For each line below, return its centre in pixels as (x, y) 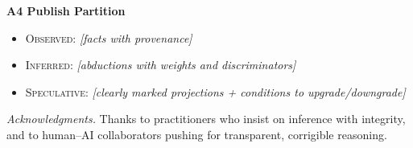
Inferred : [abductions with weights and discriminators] (161, 65)
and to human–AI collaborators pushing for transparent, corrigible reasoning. (197, 134)
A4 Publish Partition (66, 10)
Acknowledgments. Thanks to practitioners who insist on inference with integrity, (206, 119)
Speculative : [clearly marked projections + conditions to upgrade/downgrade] (215, 91)
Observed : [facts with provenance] (109, 37)
